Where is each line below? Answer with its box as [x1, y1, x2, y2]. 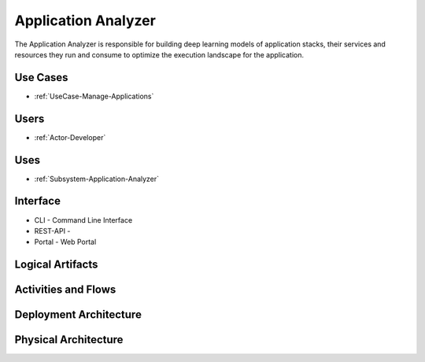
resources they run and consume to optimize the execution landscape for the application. [14, 50, 305, 59]
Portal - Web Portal [34, 237, 97, 247]
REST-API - [34, 226, 71, 235]
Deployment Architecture [14, 308, 142, 322]
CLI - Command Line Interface [34, 215, 133, 224]
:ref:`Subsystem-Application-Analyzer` [34, 174, 160, 183]
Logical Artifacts [14, 258, 98, 271]
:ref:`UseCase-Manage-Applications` [34, 91, 154, 101]
